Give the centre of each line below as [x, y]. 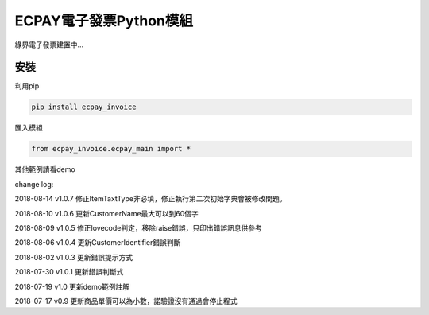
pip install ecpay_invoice [84, 107]
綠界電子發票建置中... [49, 45]
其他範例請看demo [45, 169]
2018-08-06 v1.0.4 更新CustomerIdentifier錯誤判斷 [98, 243]
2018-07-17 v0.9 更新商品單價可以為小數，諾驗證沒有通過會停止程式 [126, 301]
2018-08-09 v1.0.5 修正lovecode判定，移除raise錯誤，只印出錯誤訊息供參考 [138, 227]
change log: [34, 184]
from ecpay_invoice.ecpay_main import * [111, 149]
